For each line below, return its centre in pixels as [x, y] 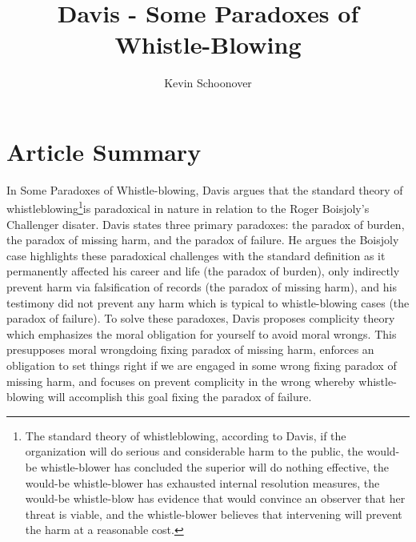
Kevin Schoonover [208, 83]
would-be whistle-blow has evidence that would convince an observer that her [215, 498]
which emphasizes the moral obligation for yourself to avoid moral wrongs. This [202, 333]
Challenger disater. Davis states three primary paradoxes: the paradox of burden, [206, 224]
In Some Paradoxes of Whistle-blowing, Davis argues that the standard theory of [205, 189]
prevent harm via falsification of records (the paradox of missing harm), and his [202, 287]
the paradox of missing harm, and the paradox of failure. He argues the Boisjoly [203, 240]
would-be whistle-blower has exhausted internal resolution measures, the [202, 482]
